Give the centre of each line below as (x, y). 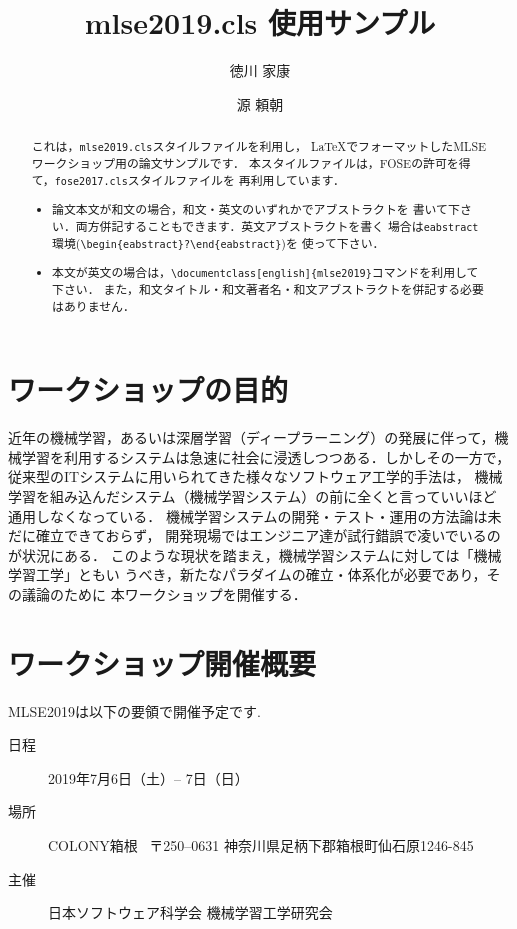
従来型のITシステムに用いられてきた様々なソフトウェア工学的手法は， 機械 (255, 476)
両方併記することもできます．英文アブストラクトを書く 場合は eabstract (277, 225)
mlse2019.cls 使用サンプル (260, 22)
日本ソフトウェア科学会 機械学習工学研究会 (190, 912)
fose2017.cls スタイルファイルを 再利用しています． (199, 179)
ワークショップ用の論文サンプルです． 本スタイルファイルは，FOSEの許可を (245, 163)
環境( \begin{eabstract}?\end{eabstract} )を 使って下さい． (218, 242)
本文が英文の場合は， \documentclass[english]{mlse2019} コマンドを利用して (265, 271)
